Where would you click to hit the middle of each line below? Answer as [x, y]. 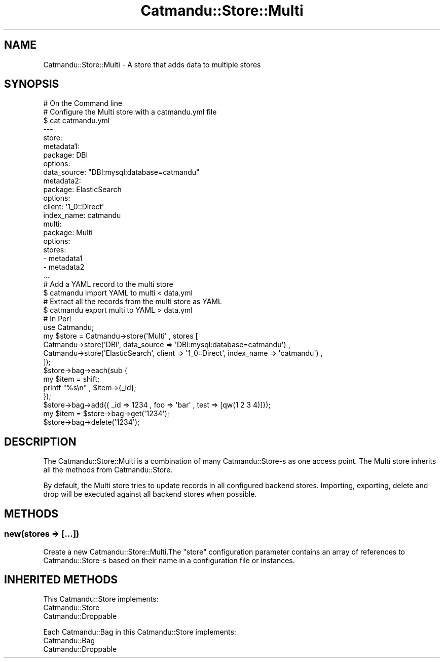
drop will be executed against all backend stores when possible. [150, 494]
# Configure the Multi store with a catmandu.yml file [130, 112]
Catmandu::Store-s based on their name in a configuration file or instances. [169, 560]
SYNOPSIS [32, 84]
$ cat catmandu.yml [77, 121]
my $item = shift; [71, 379]
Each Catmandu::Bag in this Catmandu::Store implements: [140, 632]
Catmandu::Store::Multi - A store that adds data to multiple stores [152, 64]
